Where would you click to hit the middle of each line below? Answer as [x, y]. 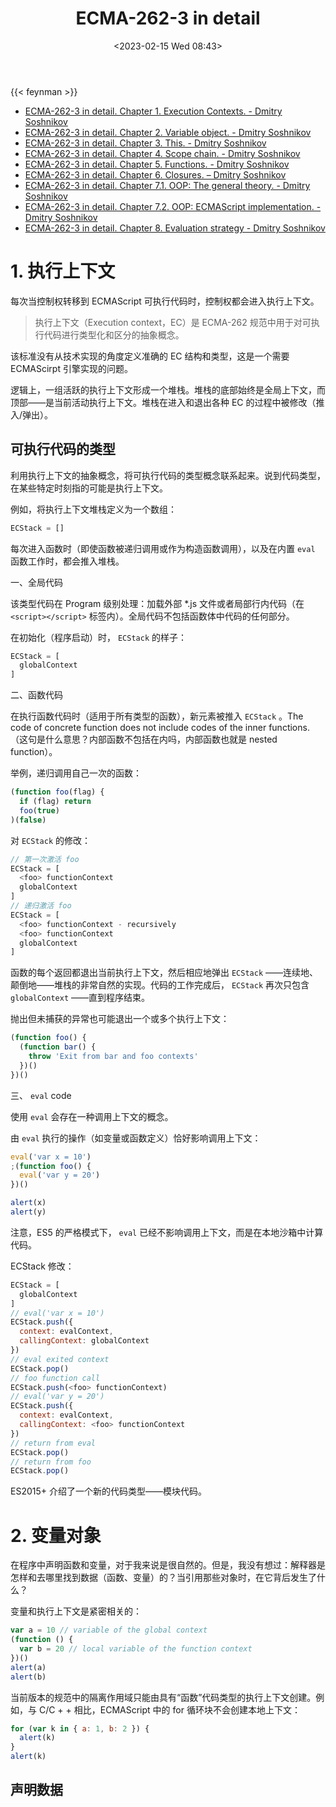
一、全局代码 [36, 582]
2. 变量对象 [56, 1535]
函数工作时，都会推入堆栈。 [67, 561]
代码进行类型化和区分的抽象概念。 [114, 334]
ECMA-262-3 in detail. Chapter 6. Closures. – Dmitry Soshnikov [155, 174]
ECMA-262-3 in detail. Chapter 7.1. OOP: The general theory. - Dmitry [167, 185]
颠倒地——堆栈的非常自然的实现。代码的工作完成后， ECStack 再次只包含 [160, 985]
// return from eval [53, 1443]
